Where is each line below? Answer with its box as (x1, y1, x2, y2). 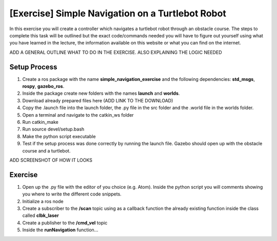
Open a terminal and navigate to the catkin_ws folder (22, 112, 134, 118)
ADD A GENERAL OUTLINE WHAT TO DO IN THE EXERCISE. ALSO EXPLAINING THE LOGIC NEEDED (9, 49, 222, 55)
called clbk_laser (22, 212, 59, 218)
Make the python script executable (22, 133, 96, 139)
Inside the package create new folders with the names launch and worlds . (22, 90, 180, 97)
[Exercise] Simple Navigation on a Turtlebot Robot (9, 8, 227, 19)
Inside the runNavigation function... (22, 227, 98, 233)
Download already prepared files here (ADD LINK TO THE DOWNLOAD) (22, 97, 173, 103)
